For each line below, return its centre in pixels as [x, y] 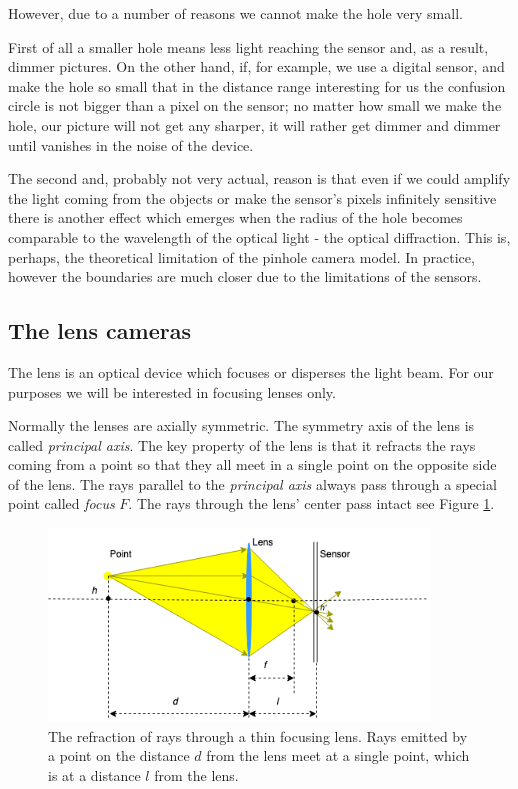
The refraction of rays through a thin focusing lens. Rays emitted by [258, 735]
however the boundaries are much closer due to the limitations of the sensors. [245, 276]
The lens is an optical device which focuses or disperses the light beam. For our [251, 371]
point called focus [61, 503]
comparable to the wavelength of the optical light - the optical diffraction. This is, [259, 236]
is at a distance [94, 774]
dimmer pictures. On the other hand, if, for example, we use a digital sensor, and [256, 66]
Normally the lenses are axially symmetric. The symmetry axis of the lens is [241, 425]
